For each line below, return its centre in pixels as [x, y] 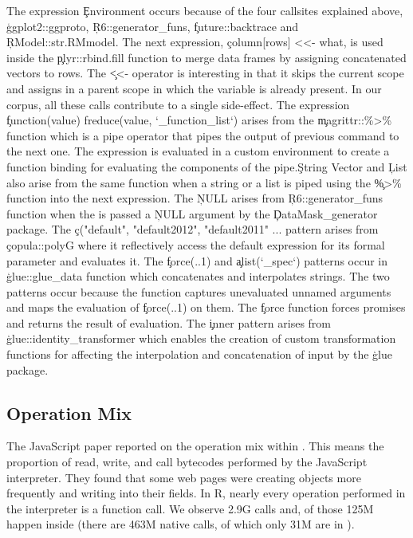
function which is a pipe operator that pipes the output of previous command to [203, 135]
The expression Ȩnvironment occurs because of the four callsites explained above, [205, 10]
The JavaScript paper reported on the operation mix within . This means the [195, 446]
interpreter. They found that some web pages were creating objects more [184, 477]
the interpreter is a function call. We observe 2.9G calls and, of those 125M [190, 508]
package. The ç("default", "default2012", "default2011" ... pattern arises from [193, 229]
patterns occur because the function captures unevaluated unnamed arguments [199, 291]
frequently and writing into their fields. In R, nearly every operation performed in [206, 493]
